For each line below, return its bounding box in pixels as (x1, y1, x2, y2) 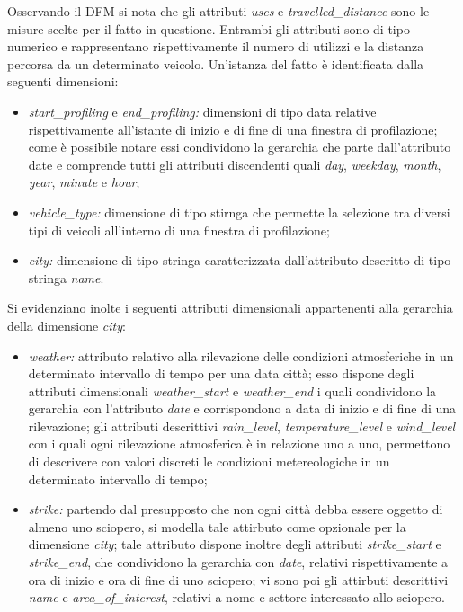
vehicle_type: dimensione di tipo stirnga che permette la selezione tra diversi (28, 202, 450, 221)
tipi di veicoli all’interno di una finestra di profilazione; (28, 220, 330, 239)
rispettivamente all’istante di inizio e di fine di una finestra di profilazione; (28, 120, 438, 138)
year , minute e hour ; (28, 173, 140, 191)
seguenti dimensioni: (7, 72, 119, 91)
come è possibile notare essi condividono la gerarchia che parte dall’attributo (28, 137, 451, 156)
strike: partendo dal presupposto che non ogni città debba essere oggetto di (28, 500, 443, 519)
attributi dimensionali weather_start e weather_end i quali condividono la (28, 381, 437, 400)
